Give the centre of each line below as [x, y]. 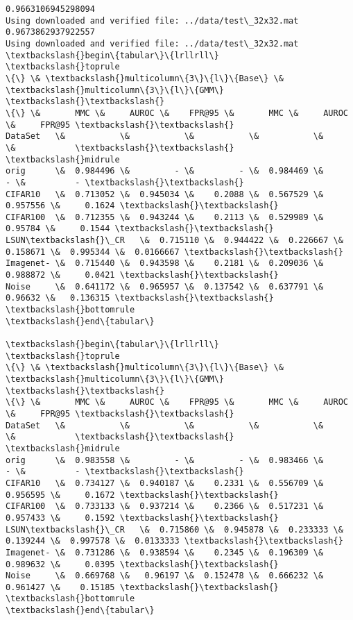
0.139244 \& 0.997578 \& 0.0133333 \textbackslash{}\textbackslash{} [174, 541]
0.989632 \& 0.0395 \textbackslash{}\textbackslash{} [142, 564]
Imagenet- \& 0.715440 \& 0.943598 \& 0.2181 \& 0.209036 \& [165, 263]
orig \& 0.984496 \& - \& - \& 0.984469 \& [165, 171]
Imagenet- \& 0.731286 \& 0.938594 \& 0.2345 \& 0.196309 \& [165, 552]
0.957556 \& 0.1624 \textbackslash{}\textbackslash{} [142, 206]
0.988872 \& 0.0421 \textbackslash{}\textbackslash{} [142, 275]
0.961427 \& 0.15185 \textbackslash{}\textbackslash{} [142, 587]
